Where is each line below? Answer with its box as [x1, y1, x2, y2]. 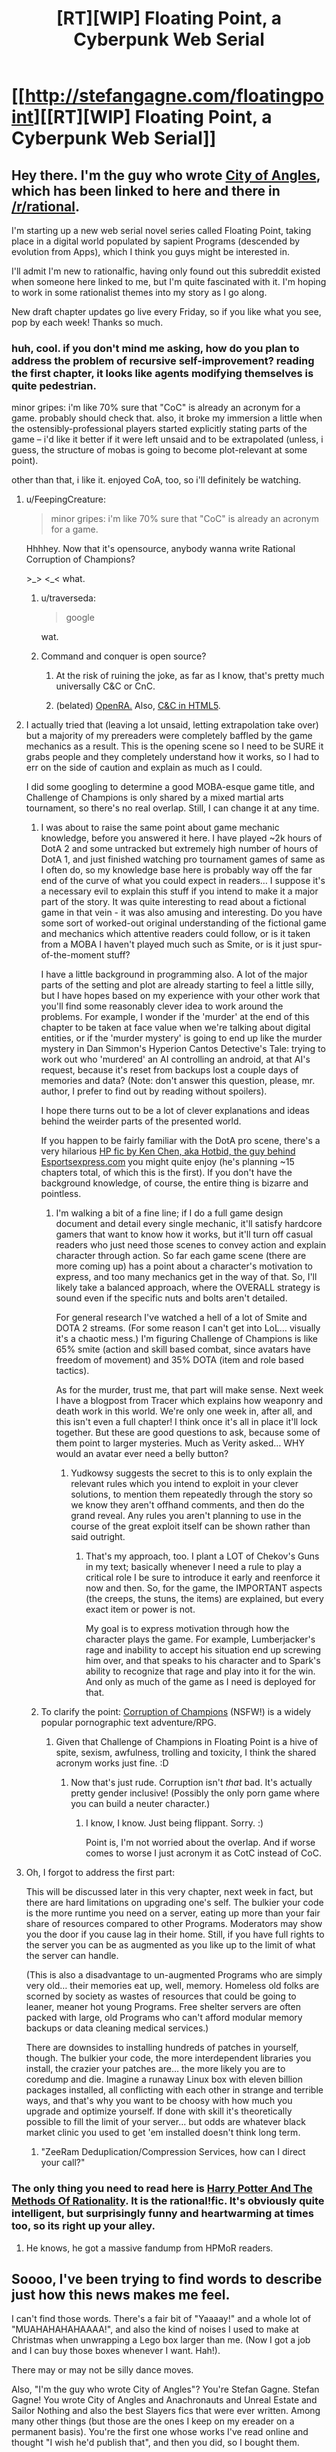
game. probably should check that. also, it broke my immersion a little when [11, 412, 323, 424]
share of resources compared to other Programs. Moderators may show [25, 1918, 323, 1930]
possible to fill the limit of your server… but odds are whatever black [25, 2116, 306, 2128]
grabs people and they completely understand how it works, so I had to [25, 751, 320, 763]
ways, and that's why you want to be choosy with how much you [25, 2095, 293, 2107]
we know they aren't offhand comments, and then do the [70, 1499, 305, 1511]
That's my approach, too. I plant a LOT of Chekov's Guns [85, 1550, 320, 1562]
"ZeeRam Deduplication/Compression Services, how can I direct [40, 2146, 306, 2158]
